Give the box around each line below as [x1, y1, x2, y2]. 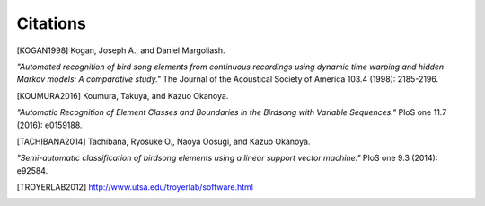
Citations [16, 13, 87, 33]
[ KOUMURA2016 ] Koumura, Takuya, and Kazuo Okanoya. [16, 90, 229, 101]
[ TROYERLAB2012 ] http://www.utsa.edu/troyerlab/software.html [16, 182, 253, 193]
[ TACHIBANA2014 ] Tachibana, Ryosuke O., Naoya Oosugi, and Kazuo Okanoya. [16, 136, 311, 147]
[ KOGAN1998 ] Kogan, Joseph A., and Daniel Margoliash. [16, 45, 225, 56]
